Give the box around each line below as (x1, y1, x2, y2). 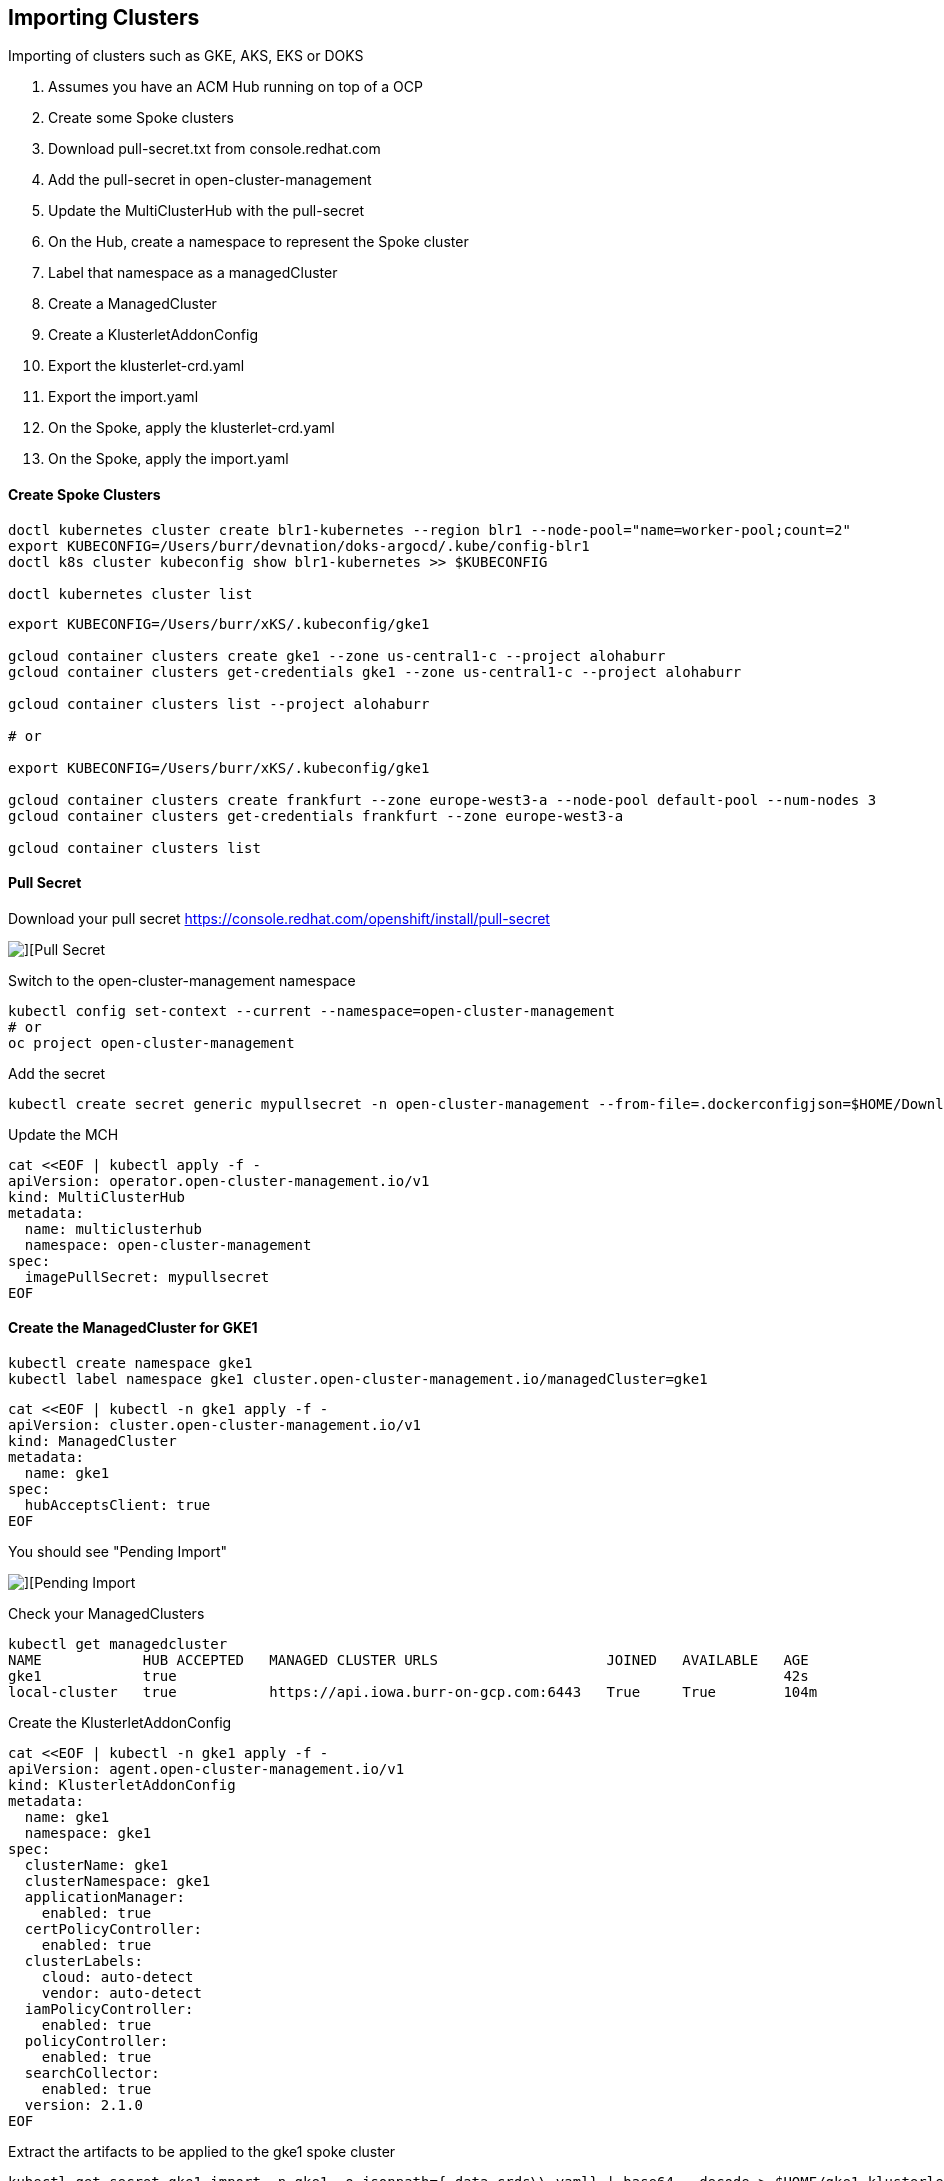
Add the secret (8, 1064, 106, 1082)
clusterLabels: (24, 1953, 143, 1970)
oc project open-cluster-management (8, 1034, 295, 1051)
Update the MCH (8, 1125, 119, 1143)
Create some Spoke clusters (48, 109, 234, 127)
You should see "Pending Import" (8, 1543, 228, 1561)
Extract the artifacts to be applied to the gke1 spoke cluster (8, 2143, 396, 2161)
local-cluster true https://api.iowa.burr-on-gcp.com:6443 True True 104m (8, 1684, 818, 1701)
